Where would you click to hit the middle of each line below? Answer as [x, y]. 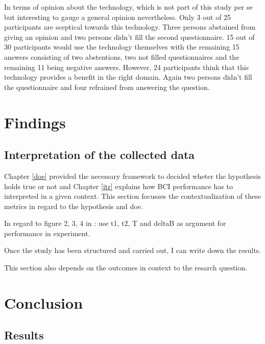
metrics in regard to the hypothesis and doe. [74, 206]
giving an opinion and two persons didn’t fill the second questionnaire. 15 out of [129, 37]
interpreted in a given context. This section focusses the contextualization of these [132, 196]
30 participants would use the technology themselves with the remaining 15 [122, 47]
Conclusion [44, 302]
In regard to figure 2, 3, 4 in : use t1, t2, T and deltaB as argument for [115, 223]
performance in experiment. [47, 233]
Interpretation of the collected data [100, 155]
